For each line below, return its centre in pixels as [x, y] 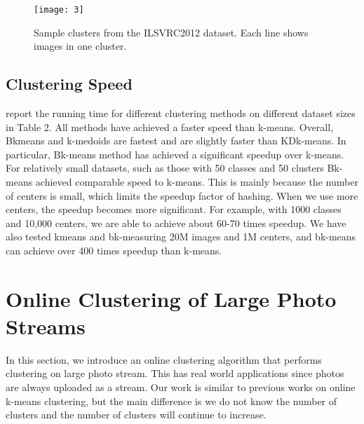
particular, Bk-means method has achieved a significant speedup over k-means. [175, 154]
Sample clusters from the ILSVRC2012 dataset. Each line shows [171, 32]
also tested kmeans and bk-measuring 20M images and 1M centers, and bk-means [181, 237]
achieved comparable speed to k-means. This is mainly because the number [197, 182]
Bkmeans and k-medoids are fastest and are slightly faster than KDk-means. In [176, 141]
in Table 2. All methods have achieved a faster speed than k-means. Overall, [170, 126]
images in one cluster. [80, 46]
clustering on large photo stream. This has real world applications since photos [175, 373]
